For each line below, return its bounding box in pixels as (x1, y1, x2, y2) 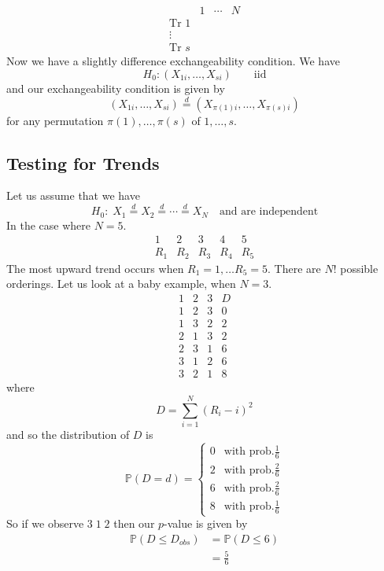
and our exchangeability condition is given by (6, 79, 225, 96)
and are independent (219, 206, 319, 218)
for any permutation (6, 112, 104, 128)
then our (113, 515, 155, 532)
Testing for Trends (6, 150, 160, 175)
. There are (268, 260, 321, 276)
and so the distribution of (6, 425, 130, 442)
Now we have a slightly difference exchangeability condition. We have (6, 53, 340, 69)
